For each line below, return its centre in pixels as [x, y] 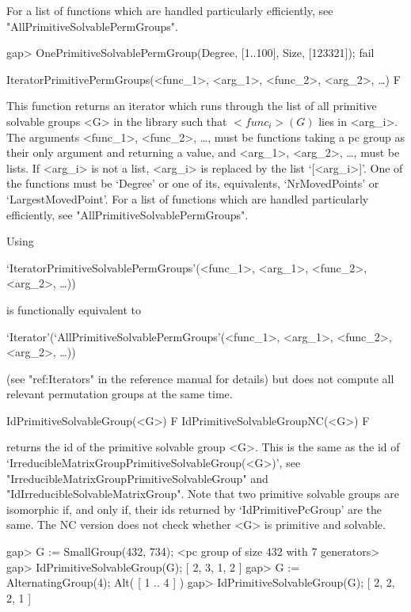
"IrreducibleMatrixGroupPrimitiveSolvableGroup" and [137, 478]
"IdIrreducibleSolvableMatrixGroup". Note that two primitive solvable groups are [203, 494]
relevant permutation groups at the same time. [120, 394]
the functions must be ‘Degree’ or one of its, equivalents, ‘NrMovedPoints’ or [193, 183]
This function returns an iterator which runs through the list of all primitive [192, 106]
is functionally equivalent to [74, 309]
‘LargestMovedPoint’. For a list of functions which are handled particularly [188, 198]
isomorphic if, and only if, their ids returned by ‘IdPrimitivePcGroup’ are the [194, 509]
